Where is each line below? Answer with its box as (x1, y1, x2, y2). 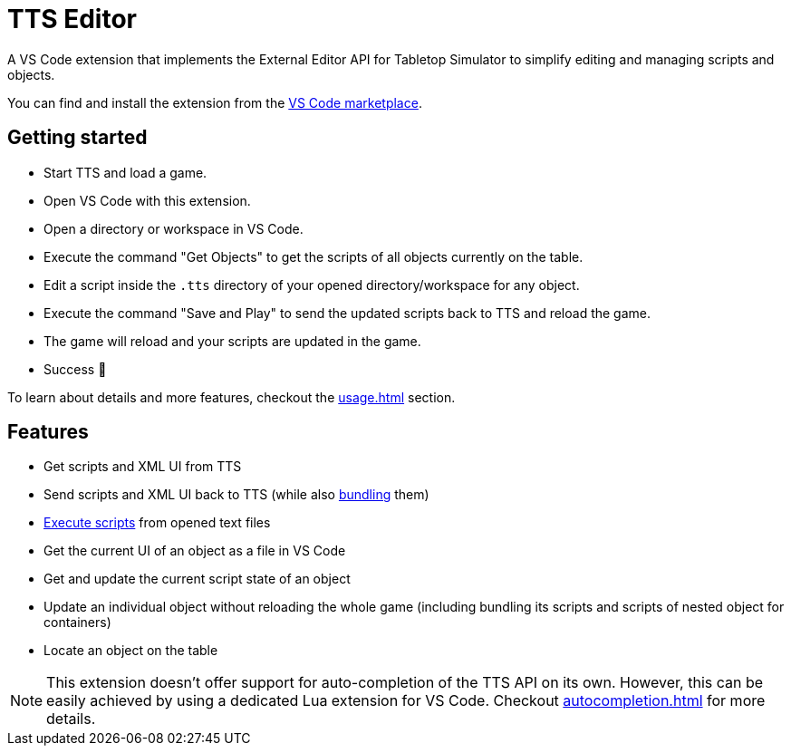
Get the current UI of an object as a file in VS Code (43, 543, 346, 559)
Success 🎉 (43, 361, 107, 377)
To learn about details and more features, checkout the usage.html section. (7, 389, 456, 405)
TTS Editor (7, 4, 137, 34)
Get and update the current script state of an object (43, 571, 351, 587)
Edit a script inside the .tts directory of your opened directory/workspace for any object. (43, 276, 580, 293)
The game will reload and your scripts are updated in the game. (43, 333, 421, 349)
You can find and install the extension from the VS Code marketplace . (7, 94, 422, 111)
